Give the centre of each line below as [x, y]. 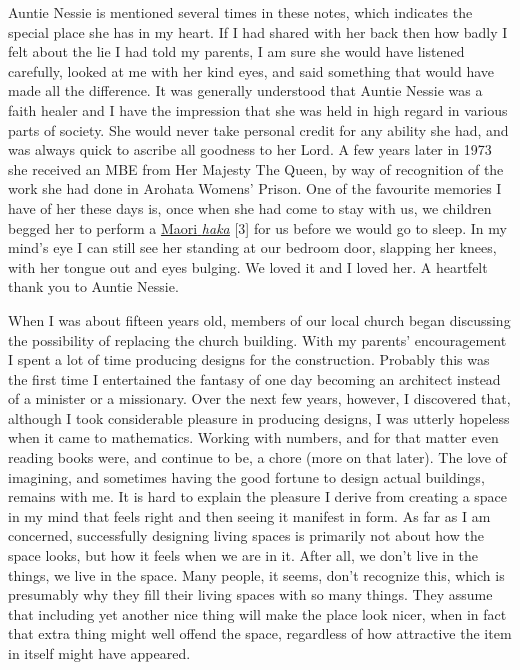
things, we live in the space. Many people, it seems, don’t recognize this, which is [256, 574]
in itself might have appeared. [99, 653]
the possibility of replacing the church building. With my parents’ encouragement [257, 339]
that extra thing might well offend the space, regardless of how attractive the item [260, 633]
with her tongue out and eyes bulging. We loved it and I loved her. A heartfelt [248, 266]
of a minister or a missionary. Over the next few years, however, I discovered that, [259, 398]
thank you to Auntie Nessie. [93, 286]
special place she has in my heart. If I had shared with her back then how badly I [258, 31]
